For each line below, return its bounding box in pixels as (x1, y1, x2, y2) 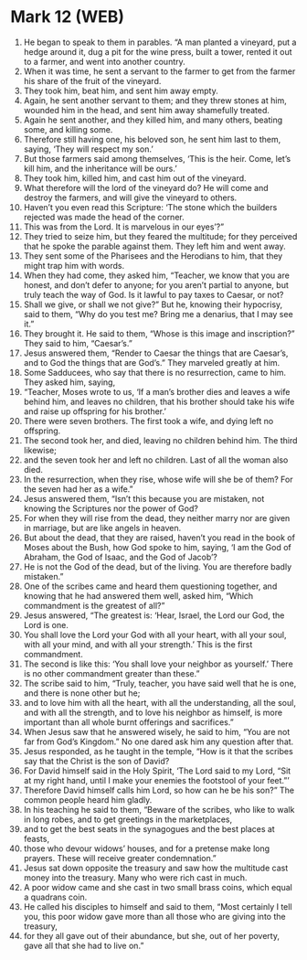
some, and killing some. (23, 123, 113, 134)
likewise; (23, 444, 58, 455)
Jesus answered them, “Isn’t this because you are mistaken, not (23, 493, 265, 504)
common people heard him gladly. (23, 794, 153, 805)
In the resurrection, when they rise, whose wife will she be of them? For (23, 474, 293, 485)
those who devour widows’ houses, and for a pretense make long (23, 843, 270, 854)
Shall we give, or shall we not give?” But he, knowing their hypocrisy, (23, 299, 283, 310)
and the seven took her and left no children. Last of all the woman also (23, 454, 289, 465)
